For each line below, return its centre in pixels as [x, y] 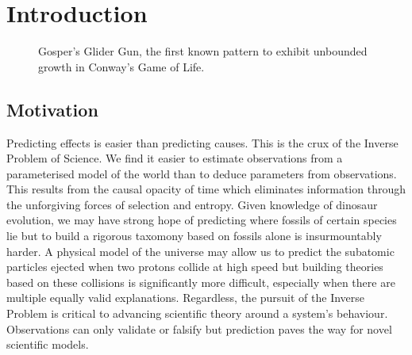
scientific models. [48, 344]
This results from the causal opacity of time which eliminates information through [206, 189]
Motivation [52, 109]
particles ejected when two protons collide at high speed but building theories [195, 267]
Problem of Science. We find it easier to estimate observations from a [175, 158]
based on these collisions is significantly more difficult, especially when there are [201, 282]
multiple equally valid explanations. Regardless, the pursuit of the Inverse [186, 298]
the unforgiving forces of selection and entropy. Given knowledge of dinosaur [192, 204]
